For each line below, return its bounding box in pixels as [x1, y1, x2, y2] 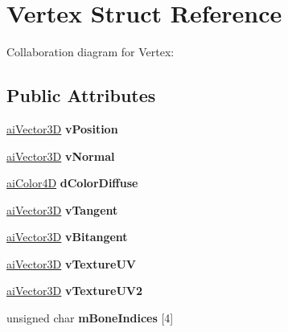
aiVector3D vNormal [6, 147, 115, 164]
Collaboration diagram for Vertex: [6, 43, 175, 60]
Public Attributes [6, 83, 156, 108]
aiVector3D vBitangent [6, 228, 128, 245]
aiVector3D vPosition [6, 120, 118, 137]
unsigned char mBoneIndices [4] [6, 309, 174, 326]
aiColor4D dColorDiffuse [6, 174, 138, 191]
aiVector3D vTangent [6, 201, 118, 218]
